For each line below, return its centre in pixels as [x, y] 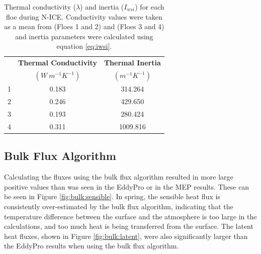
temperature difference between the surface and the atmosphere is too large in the [130, 216]
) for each [150, 7]
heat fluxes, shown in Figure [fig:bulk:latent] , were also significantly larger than [126, 236]
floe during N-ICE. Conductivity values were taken [84, 16]
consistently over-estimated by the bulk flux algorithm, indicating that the [119, 206]
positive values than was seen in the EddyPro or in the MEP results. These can [127, 186]
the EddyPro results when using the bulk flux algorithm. [92, 246]
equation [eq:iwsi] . [84, 46]
